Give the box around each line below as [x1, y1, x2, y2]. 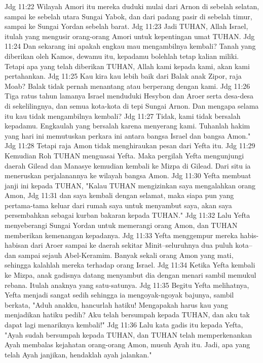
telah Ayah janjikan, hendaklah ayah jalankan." [5, 349, 152, 359]
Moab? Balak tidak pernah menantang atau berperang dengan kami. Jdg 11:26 [5, 80, 250, 91]
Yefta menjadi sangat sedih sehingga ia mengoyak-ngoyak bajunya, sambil [5, 289, 234, 300]
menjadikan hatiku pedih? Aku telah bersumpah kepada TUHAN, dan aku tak [5, 309, 250, 320]
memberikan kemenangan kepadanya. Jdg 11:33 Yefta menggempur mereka [5, 229, 238, 240]
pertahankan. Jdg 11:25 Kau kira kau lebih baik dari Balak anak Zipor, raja [5, 71, 242, 81]
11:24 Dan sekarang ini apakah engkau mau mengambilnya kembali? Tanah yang [5, 41, 256, 51]
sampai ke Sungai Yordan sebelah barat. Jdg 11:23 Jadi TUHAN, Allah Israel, [5, 21, 248, 31]
